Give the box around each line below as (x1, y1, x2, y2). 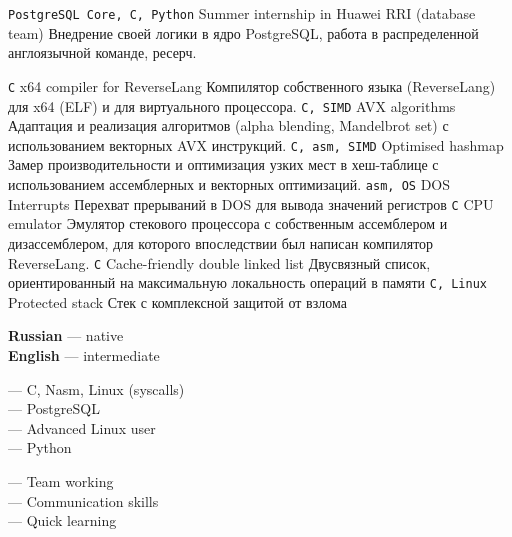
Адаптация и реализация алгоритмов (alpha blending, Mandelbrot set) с (8, 115, 449, 136)
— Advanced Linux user (8, 417, 156, 438)
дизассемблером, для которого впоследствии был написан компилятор (8, 232, 434, 253)
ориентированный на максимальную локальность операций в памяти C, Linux (8, 272, 487, 293)
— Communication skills (8, 490, 159, 511)
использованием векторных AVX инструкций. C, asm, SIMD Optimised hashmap (8, 134, 504, 155)
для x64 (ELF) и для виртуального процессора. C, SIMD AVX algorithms (8, 95, 456, 116)
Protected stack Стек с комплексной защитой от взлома (8, 291, 347, 312)
